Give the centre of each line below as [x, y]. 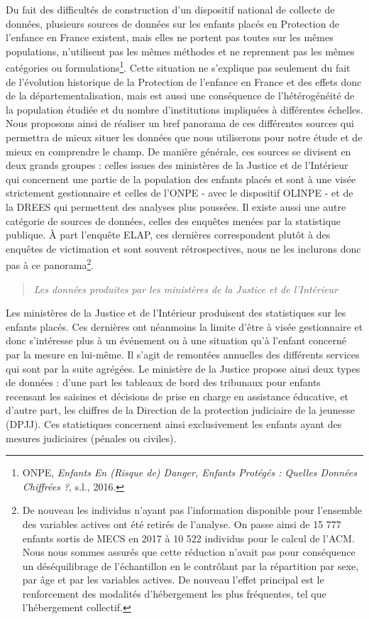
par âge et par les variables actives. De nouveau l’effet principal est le [173, 580]
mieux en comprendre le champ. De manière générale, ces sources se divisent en [178, 151]
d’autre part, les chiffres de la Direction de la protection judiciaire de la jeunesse [180, 410]
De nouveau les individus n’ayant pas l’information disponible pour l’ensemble [192, 510]
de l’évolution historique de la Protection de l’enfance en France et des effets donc [184, 81]
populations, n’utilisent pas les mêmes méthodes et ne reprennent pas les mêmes [180, 51]
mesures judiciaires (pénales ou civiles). [91, 438]
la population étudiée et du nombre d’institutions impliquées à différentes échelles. [184, 109]
